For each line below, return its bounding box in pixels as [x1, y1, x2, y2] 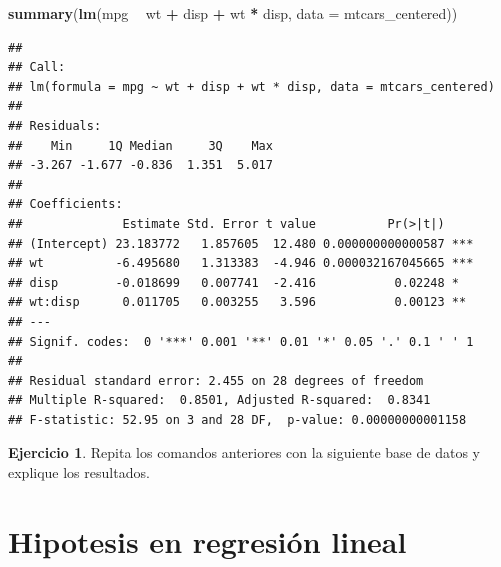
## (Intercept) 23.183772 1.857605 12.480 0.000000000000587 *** [8, 236, 474, 251]
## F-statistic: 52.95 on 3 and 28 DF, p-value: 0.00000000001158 [8, 412, 467, 427]
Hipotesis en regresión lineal [8, 520, 407, 561]
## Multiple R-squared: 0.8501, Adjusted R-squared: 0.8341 [8, 393, 431, 408]
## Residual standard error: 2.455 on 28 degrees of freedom [8, 373, 424, 388]
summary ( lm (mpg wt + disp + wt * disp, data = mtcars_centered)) [8, 3, 458, 23]
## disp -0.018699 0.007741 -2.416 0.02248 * [8, 275, 460, 290]
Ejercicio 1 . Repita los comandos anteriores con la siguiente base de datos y [8, 442, 480, 463]
